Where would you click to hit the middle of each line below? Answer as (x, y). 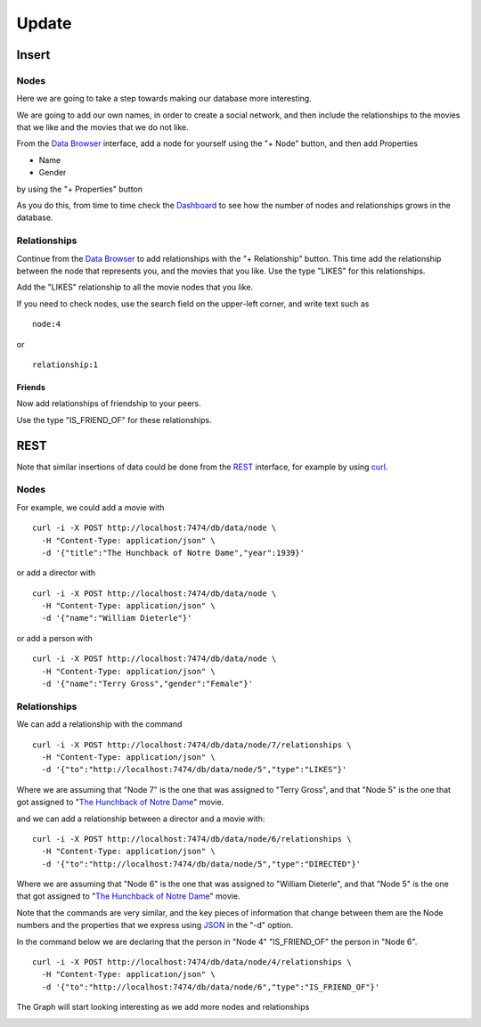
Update (44, 23)
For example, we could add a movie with (90, 507)
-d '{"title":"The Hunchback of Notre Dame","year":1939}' (173, 553)
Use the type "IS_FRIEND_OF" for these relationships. (114, 420)
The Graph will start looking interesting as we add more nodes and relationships (163, 1007)
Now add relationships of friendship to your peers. (109, 403)
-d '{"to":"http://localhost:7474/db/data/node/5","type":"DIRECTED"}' (201, 864)
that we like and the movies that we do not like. (102, 127)
